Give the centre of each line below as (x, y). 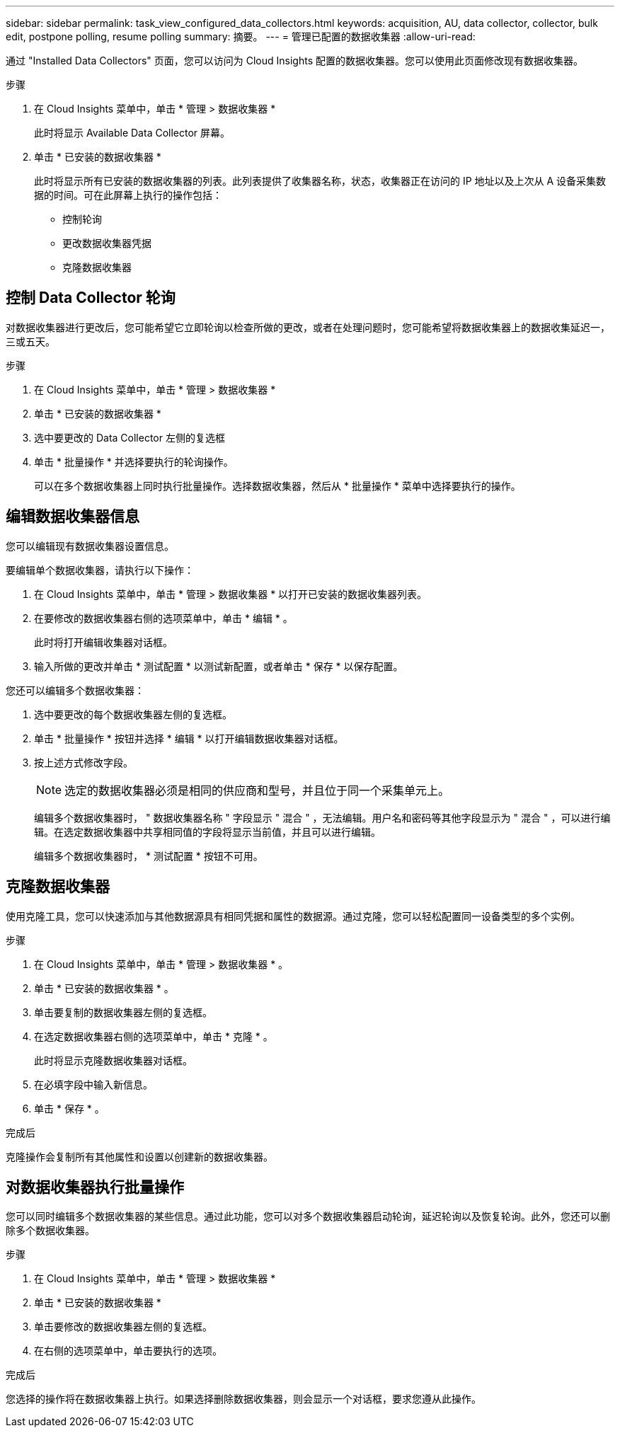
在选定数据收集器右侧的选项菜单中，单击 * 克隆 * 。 (154, 1036)
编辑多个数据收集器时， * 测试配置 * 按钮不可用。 (149, 856)
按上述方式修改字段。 (84, 762)
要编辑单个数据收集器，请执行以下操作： (100, 570)
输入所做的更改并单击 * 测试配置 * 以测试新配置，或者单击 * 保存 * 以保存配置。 (219, 666)
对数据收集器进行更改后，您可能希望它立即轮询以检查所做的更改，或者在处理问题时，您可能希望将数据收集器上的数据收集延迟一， (308, 327)
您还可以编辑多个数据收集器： (75, 690)
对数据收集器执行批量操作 (95, 1187)
